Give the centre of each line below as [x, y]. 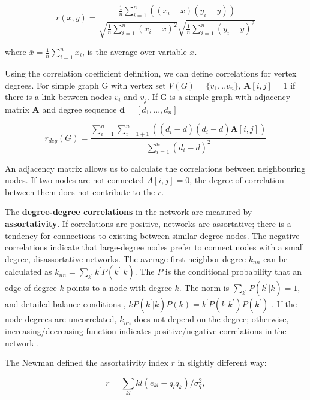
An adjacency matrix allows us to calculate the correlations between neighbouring [155, 168]
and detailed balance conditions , [65, 304]
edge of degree [31, 288]
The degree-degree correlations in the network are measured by [129, 212]
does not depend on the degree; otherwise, [211, 319]
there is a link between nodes [58, 97]
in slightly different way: [222, 363]
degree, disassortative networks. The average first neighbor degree [125, 258]
